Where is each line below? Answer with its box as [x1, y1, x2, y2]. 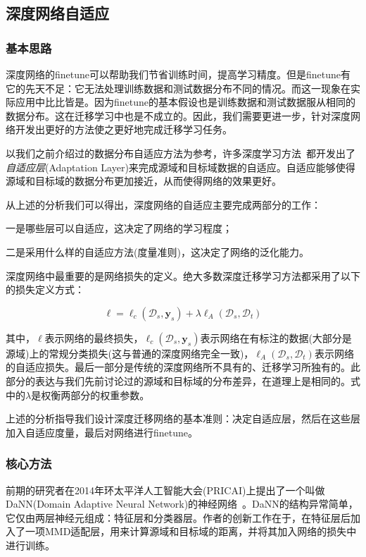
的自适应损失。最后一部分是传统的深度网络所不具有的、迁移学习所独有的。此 [6, 360, 360, 374]
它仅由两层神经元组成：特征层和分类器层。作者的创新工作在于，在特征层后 [6, 510, 351, 525]
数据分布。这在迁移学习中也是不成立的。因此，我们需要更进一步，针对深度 [6, 108, 351, 123]
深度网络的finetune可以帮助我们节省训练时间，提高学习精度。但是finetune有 [6, 67, 351, 81]
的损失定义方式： [6, 282, 84, 297]
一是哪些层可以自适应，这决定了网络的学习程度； [6, 221, 232, 235]
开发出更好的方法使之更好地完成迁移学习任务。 [15, 122, 232, 137]
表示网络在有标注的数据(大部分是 [200, 330, 352, 345]
